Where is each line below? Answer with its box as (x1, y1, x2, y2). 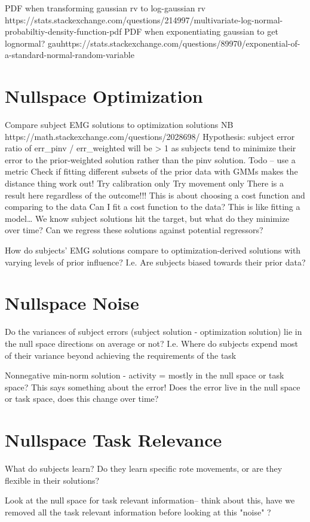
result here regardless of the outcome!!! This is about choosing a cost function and (5, 188, 305, 201)
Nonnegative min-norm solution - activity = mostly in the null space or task (5, 369, 284, 381)
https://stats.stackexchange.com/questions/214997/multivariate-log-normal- (5, 13, 283, 26)
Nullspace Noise (5, 291, 139, 315)
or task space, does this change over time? (5, 392, 159, 405)
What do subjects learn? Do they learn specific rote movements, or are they (5, 462, 283, 475)
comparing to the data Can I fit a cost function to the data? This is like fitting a (5, 200, 300, 213)
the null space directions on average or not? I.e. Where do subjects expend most (5, 337, 298, 349)
